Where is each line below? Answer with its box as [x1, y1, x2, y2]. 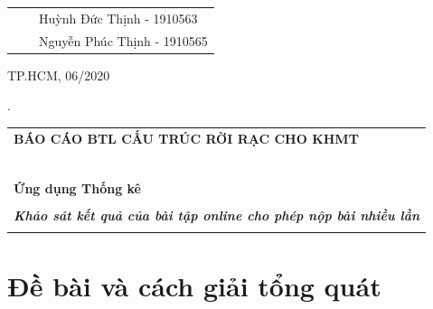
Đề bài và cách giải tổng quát [7, 267, 381, 304]
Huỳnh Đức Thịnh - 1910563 [39, 8, 198, 27]
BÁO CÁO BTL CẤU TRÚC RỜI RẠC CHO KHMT [14, 128, 359, 147]
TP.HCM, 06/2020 [7, 65, 110, 84]
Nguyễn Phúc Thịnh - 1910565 [39, 31, 208, 50]
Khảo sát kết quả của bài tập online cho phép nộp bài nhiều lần [14, 205, 420, 224]
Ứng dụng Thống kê [14, 178, 141, 197]
